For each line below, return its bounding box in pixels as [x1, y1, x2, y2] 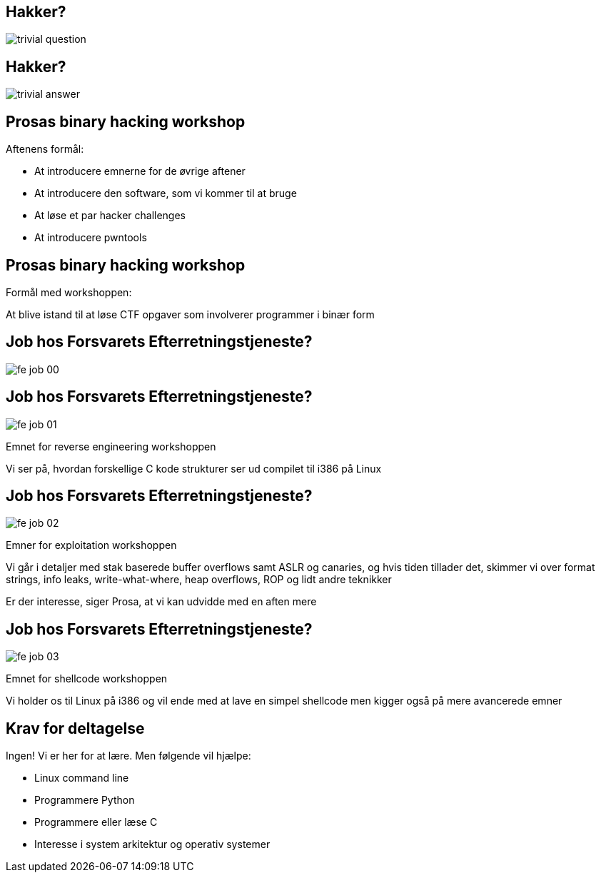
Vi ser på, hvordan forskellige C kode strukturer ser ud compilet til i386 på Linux [6, 462, 382, 475]
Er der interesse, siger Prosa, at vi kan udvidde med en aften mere [6, 595, 317, 608]
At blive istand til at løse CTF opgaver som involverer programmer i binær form [6, 308, 375, 321]
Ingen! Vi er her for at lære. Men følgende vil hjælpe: [6, 750, 251, 762]
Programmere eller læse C [34, 816, 158, 829]
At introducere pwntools [34, 231, 147, 244]
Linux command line [34, 772, 129, 784]
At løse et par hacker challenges [34, 209, 186, 222]
